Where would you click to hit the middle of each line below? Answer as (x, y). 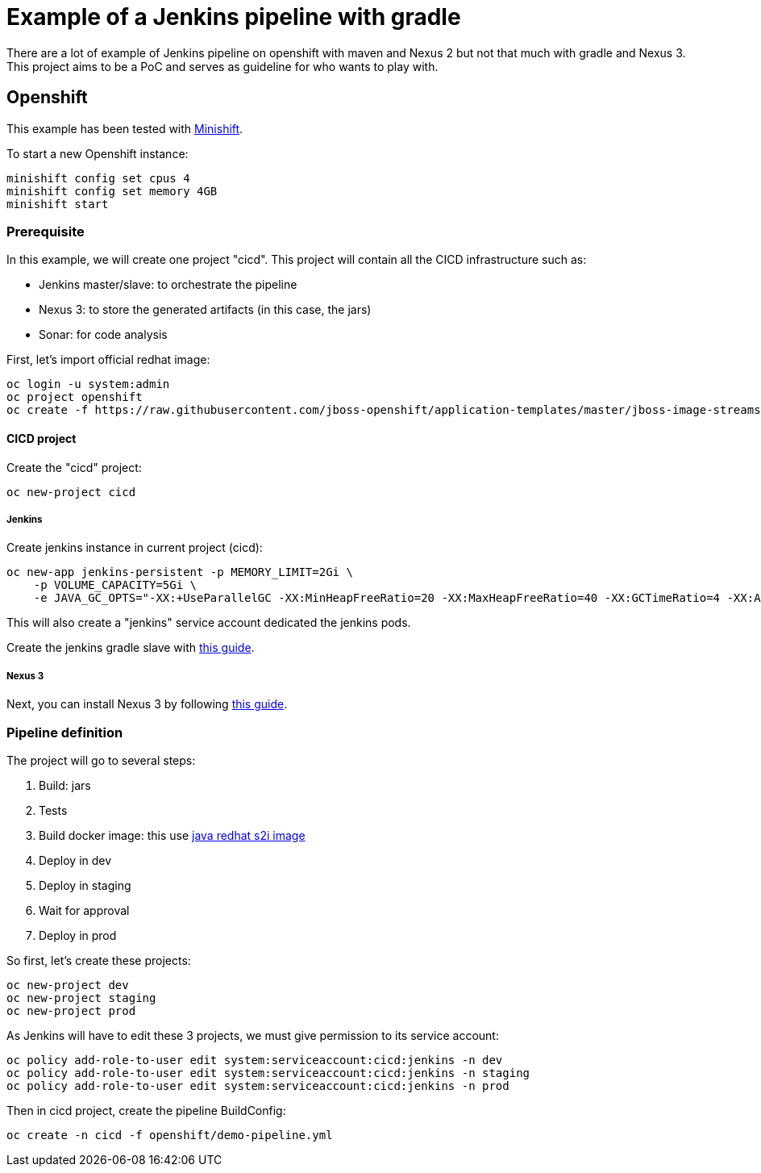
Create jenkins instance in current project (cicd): (135, 548)
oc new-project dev (68, 985)
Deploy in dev (75, 860)
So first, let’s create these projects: (99, 960)
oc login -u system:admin (88, 384)
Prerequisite (46, 231)
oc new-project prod (71, 1010)
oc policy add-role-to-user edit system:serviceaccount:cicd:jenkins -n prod (258, 1085)
